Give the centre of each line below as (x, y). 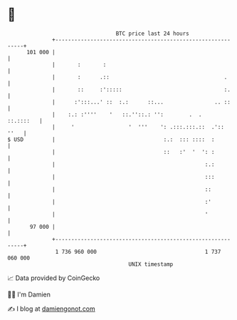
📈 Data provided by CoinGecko (54, 278)
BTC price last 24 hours (153, 33)
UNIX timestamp (151, 264)
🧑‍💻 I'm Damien (29, 294)
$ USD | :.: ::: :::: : (111, 139)
